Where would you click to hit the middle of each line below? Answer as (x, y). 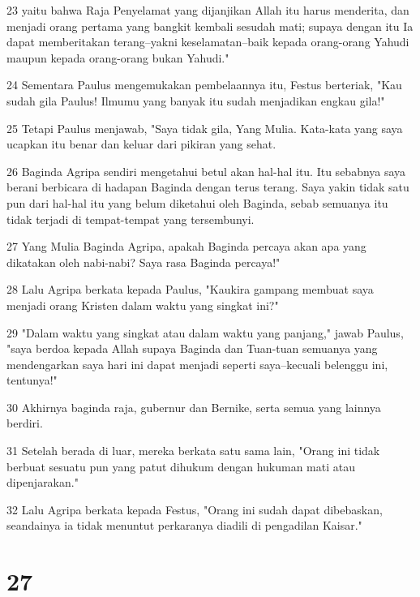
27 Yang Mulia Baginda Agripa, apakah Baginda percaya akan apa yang (186, 246)
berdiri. (25, 423)
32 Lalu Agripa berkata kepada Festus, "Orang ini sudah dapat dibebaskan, (195, 509)
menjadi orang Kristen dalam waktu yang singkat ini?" (143, 305)
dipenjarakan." (43, 482)
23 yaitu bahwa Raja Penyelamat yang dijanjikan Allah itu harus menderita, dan (208, 10)
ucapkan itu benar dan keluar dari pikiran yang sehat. (141, 144)
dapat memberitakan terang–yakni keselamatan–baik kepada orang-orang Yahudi (208, 42)
